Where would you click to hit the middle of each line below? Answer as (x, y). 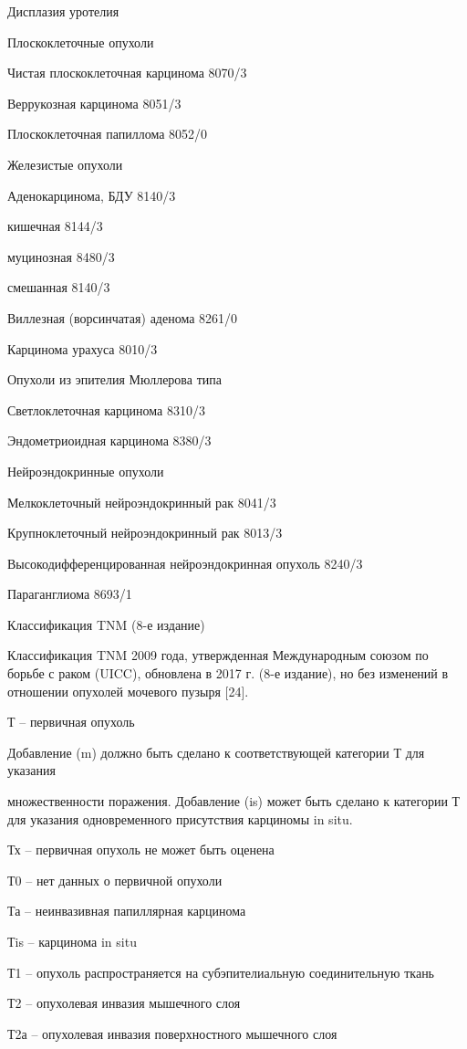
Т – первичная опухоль (71, 722)
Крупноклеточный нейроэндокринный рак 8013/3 (145, 533)
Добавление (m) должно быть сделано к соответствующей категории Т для (216, 752)
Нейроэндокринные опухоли (86, 471)
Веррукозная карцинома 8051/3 (94, 103)
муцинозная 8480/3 (61, 256)
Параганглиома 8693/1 (70, 594)
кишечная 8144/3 (55, 226)
